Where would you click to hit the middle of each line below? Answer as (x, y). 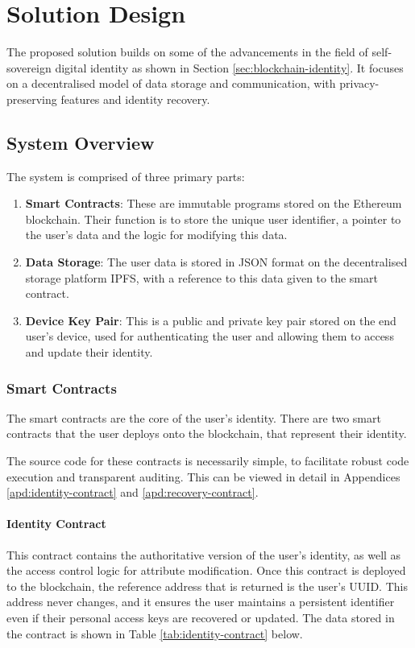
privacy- (359, 83)
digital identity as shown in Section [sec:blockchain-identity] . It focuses (229, 67)
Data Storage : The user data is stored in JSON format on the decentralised (216, 262)
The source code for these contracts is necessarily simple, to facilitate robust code (208, 461)
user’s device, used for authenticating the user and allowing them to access (210, 336)
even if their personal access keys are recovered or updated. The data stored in (201, 617)
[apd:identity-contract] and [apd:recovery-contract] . (133, 492)
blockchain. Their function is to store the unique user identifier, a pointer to (213, 219)
